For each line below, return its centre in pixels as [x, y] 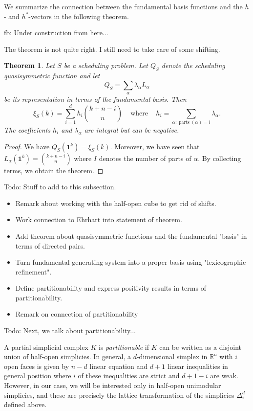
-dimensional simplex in [172, 356]
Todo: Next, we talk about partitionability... [70, 331]
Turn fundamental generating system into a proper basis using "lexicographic [131, 262]
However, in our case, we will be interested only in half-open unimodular [113, 385]
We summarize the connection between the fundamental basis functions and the [123, 6]
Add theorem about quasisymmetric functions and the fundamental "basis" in [131, 236]
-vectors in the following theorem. [79, 16]
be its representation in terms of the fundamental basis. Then [95, 99]
